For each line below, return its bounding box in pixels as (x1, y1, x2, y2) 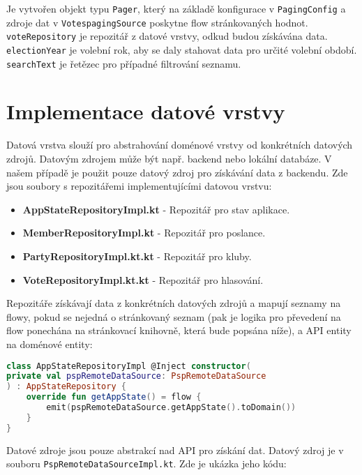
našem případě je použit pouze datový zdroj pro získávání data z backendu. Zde (6, 165, 348, 179)
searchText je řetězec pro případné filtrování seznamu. (6, 56, 241, 70)
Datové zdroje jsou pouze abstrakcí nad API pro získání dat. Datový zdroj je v (6, 442, 344, 457)
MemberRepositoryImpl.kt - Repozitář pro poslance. (22, 225, 266, 240)
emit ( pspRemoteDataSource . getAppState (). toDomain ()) (46, 402, 296, 413)
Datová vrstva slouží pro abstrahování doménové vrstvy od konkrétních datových (6, 137, 353, 152)
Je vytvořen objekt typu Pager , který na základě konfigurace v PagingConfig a (6, 1, 346, 15)
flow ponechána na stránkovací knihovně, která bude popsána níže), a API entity (6, 323, 352, 338)
